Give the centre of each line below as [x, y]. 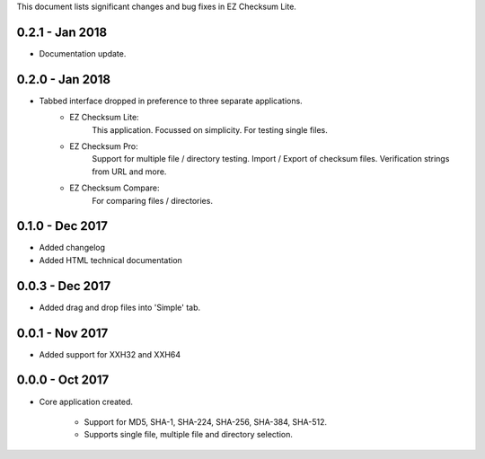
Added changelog [72, 248]
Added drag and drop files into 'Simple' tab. [120, 307]
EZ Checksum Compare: [115, 188]
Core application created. [86, 402]
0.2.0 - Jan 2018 [64, 79]
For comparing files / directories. [152, 200]
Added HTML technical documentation [111, 260]
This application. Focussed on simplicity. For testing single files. [210, 129]
